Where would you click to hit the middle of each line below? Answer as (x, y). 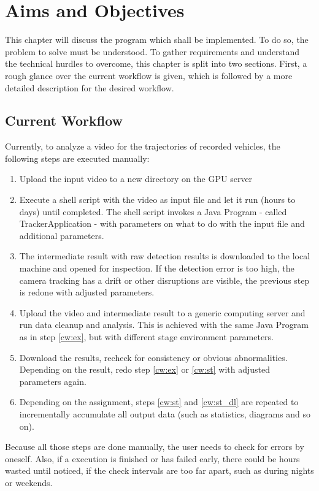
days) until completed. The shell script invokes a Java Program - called (153, 211)
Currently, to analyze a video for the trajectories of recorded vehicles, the (143, 146)
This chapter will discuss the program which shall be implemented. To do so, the (157, 40)
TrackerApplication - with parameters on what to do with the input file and (162, 223)
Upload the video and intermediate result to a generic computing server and (162, 312)
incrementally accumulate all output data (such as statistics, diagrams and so (165, 413)
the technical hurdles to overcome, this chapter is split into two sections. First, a (156, 63)
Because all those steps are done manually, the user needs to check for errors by (155, 447)
